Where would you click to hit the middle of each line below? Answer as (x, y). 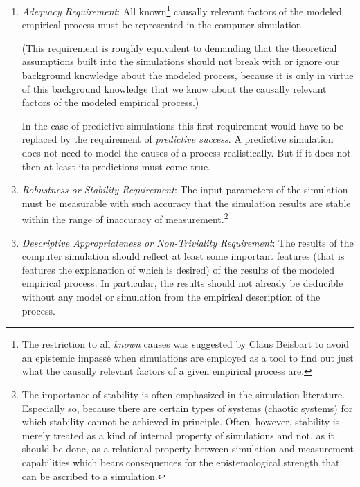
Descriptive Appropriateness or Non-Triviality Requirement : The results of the (188, 242)
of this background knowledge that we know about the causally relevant (174, 88)
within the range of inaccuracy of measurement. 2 (125, 218)
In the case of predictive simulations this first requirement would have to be (182, 125)
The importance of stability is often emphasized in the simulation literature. (183, 394)
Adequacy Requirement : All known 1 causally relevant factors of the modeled (182, 10)
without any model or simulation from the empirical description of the (171, 296)
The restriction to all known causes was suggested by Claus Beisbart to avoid (186, 344)
